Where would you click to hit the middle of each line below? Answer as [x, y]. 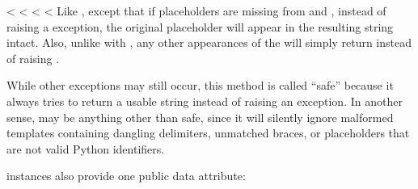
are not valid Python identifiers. [86, 148]
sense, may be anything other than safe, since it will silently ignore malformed [200, 117]
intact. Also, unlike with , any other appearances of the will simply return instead [209, 42]
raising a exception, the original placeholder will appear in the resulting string [200, 26]
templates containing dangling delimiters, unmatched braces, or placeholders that [208, 133]
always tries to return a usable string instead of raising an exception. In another [205, 101]
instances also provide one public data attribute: [126, 176]
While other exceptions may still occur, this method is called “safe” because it [200, 85]
